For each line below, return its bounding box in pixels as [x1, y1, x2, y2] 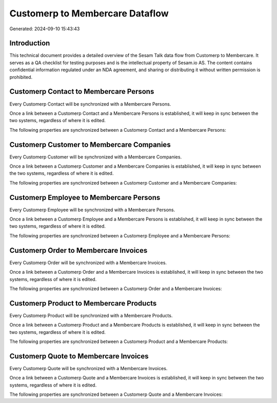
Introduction [9, 39, 50, 48]
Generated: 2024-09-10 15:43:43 [9, 26, 80, 32]
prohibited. [9, 74, 33, 80]
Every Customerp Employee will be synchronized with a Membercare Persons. [9, 207, 175, 213]
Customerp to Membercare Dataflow [9, 8, 169, 19]
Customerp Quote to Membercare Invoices [9, 352, 149, 360]
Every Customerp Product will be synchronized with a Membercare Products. [9, 312, 173, 318]
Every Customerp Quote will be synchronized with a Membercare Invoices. [9, 365, 168, 371]
